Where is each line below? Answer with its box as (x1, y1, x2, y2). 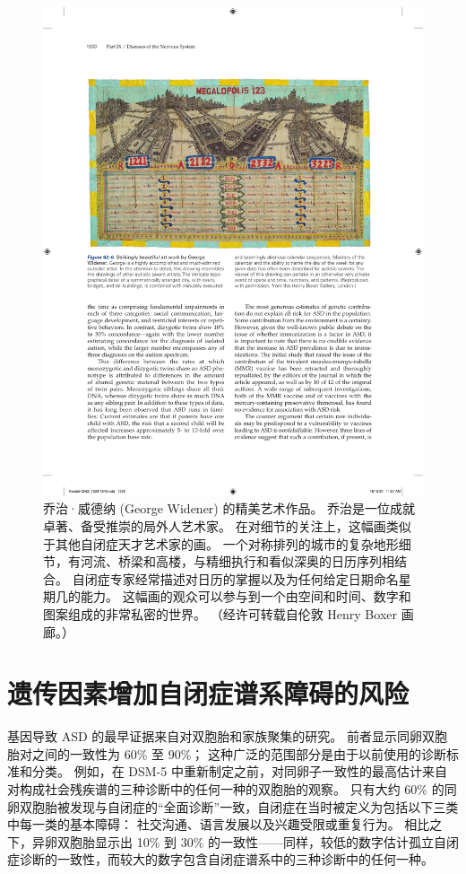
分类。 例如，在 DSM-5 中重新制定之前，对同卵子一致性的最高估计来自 (31, 762, 447, 781)
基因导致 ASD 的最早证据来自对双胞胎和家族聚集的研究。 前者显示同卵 (7, 727, 422, 746)
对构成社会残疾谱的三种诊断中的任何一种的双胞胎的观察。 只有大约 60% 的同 (7, 780, 457, 798)
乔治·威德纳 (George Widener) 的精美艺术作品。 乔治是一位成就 (43, 499, 416, 518)
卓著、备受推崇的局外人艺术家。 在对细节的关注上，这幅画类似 (43, 516, 411, 535)
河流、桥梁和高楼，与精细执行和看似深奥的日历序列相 (80, 552, 394, 571)
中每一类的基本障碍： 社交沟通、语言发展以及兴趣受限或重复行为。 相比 (7, 815, 430, 834)
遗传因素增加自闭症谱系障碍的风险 (7, 675, 410, 712)
